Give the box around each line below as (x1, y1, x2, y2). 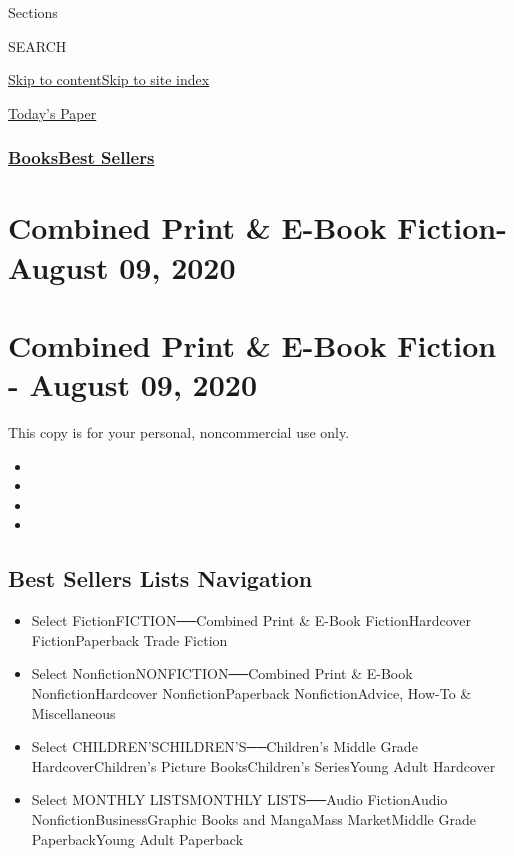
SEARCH (8, 35, 67, 56)
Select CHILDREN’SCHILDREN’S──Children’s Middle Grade (31, 736, 418, 757)
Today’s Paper (8, 102, 97, 123)
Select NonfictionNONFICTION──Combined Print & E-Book (31, 663, 413, 684)
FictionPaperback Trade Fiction (31, 629, 228, 650)
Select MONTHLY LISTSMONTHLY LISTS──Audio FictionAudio (31, 789, 448, 810)
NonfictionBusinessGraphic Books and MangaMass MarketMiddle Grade (31, 809, 476, 830)
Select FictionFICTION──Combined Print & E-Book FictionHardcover (31, 610, 471, 631)
